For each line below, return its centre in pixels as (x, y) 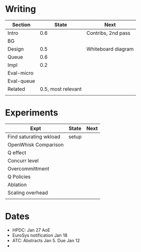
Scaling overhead (28, 192)
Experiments (32, 113)
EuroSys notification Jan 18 (40, 235)
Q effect (17, 153)
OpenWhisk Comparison (36, 145)
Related (16, 89)
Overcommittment (28, 168)
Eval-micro (21, 73)
